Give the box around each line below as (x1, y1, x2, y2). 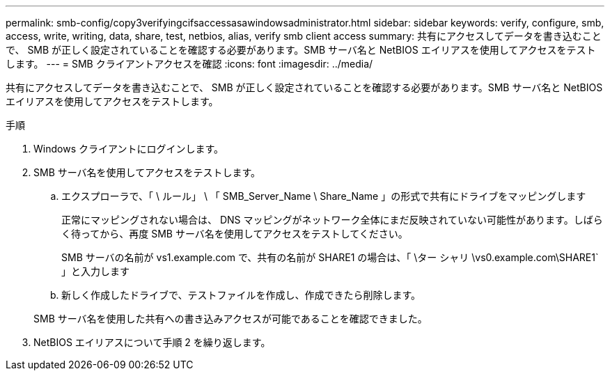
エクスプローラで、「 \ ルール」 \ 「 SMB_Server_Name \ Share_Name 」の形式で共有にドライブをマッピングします (61, 190, 586, 202)
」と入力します (61, 265, 130, 277)
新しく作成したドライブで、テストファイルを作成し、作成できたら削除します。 (61, 289, 421, 301)
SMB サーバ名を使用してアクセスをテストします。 (33, 166, 261, 178)
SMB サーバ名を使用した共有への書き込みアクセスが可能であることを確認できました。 (33, 313, 428, 324)
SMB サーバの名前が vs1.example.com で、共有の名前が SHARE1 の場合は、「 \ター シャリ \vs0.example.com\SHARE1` (61, 251, 599, 263)
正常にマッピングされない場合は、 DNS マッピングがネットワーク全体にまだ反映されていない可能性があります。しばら (61, 214, 603, 226)
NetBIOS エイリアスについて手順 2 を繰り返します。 (33, 336, 271, 348)
